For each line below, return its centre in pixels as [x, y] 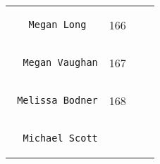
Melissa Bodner [57, 100]
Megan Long [57, 25]
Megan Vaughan [60, 62]
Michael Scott [60, 138]
